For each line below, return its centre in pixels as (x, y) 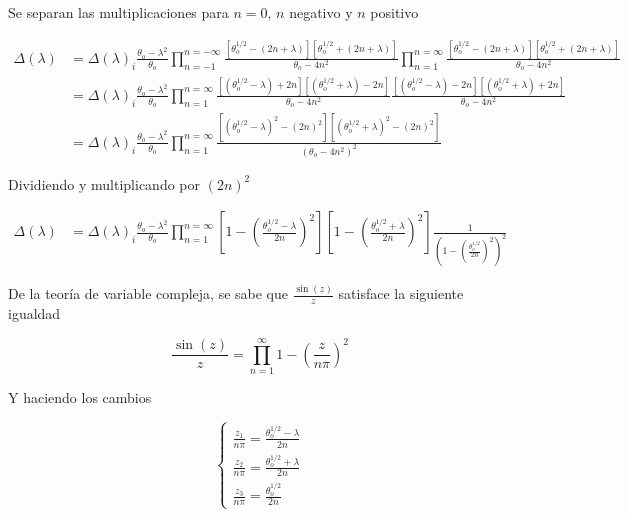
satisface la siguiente (401, 293)
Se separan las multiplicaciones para (118, 12)
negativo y (321, 12)
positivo (394, 12)
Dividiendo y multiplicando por (104, 183)
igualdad (34, 313)
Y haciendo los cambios (80, 397)
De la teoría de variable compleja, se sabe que (148, 293)
